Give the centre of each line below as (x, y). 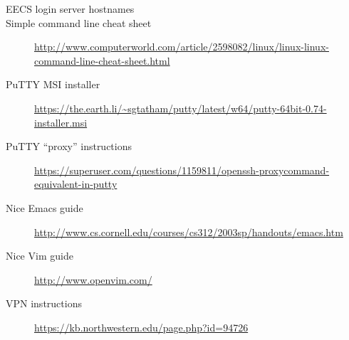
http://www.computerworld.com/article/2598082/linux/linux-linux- (182, 47)
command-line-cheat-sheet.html (102, 60)
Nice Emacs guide (45, 207)
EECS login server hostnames (70, 9)
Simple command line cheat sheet (79, 22)
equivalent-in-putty (76, 184)
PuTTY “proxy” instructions (69, 146)
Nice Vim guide (40, 256)
